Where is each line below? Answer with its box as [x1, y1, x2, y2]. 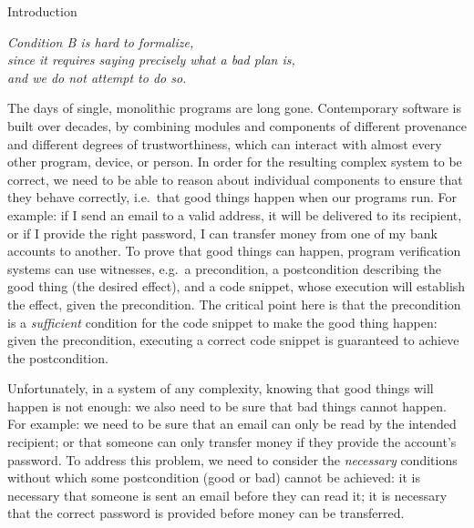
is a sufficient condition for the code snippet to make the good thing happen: [7, 312, 438, 331]
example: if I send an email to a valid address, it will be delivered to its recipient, [7, 205, 462, 224]
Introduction [7, 2, 77, 20]
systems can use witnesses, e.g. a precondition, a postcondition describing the [7, 259, 441, 278]
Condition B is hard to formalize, [7, 32, 194, 51]
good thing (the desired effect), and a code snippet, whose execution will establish [7, 277, 466, 296]
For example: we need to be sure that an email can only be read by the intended [7, 414, 457, 433]
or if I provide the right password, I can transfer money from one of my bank [7, 223, 438, 242]
